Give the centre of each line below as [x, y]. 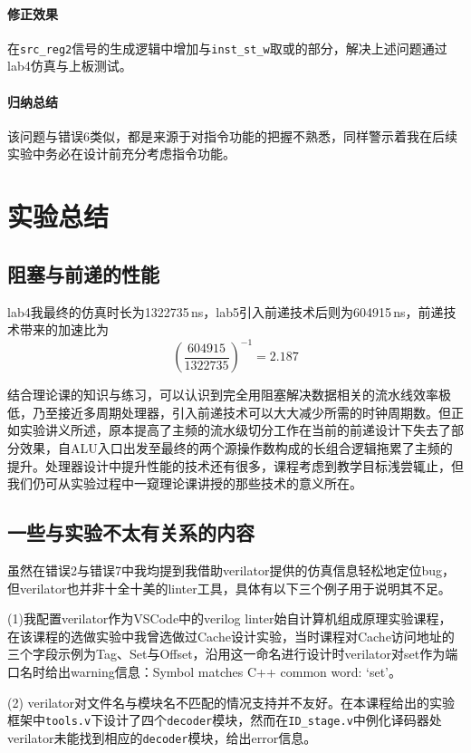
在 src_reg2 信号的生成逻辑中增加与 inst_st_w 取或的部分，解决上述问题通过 [227, 48]
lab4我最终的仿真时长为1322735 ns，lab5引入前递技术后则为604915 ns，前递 [226, 311]
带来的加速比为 [64, 329]
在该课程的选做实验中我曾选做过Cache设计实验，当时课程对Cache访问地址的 [231, 636]
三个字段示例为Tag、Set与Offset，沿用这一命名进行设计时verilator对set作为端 [233, 654]
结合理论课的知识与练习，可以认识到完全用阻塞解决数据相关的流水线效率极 [229, 395]
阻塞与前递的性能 [83, 273]
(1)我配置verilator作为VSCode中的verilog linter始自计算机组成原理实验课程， [230, 618]
